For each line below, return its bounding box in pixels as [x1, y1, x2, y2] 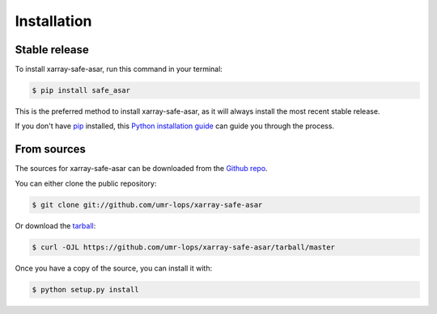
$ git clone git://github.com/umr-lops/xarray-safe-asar [32, 200, 263, 209]
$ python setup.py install [32, 285, 139, 294]
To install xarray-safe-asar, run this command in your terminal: [15, 65, 223, 74]
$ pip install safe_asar [32, 86, 131, 95]
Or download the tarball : [15, 220, 96, 230]
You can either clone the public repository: [15, 178, 157, 188]
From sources [15, 142, 87, 157]
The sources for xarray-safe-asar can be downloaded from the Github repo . [15, 164, 268, 174]
